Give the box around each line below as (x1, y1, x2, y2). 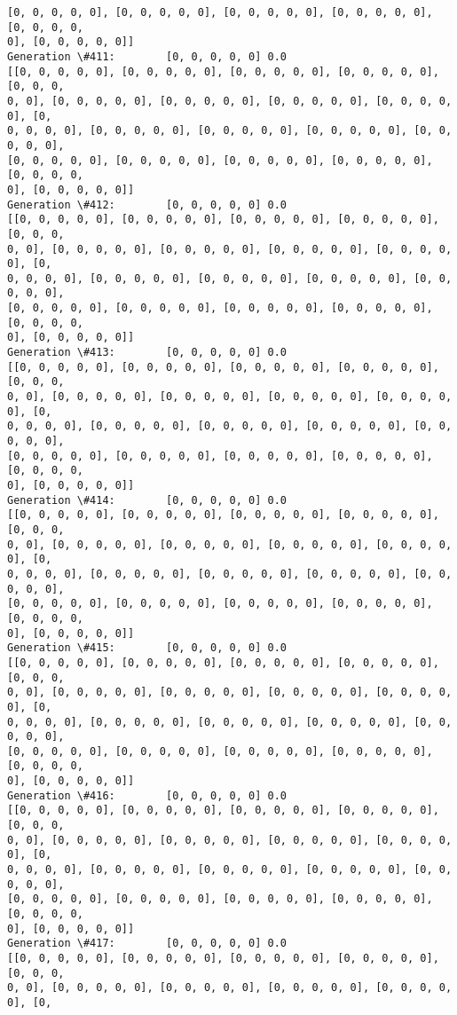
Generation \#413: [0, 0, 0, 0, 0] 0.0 (7, 346, 287, 359)
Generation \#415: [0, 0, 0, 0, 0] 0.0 (7, 641, 287, 655)
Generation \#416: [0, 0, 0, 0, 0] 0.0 (7, 789, 287, 802)
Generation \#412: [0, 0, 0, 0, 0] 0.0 (7, 198, 287, 211)
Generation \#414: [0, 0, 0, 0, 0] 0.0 (7, 493, 287, 507)
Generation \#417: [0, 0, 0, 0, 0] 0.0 (7, 937, 287, 950)
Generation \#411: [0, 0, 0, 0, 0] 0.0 (7, 50, 287, 63)
